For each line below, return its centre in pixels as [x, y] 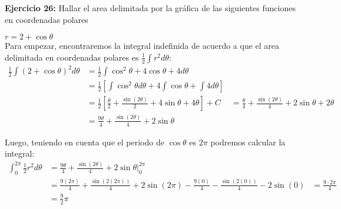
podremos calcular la [248, 142]
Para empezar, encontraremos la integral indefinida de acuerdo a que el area [142, 46]
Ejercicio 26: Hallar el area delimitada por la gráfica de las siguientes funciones [150, 8]
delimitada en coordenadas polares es [72, 57]
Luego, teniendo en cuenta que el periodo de [85, 142]
